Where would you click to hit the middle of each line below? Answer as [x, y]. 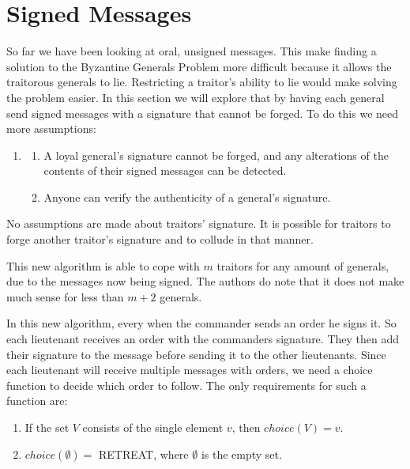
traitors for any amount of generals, [303, 265]
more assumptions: [51, 129]
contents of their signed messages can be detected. [165, 170]
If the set [47, 427]
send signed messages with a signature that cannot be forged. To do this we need [203, 113]
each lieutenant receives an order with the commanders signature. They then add [203, 339]
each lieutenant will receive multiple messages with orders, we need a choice [190, 370]
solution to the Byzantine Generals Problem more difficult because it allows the [199, 66]
